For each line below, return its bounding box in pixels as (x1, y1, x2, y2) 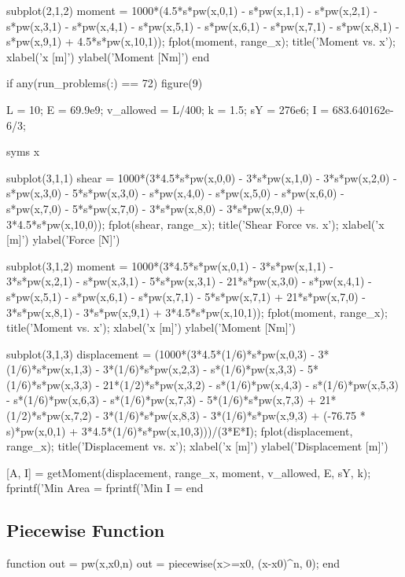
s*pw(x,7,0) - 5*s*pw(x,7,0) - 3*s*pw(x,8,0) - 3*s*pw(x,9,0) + (6, 200, 305, 216)
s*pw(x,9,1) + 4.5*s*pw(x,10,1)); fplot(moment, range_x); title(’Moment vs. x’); (6, 33, 396, 50)
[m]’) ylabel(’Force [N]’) (6, 231, 120, 248)
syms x (6, 143, 40, 160)
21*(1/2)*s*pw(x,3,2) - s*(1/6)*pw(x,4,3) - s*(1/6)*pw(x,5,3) (102, 376, 399, 392)
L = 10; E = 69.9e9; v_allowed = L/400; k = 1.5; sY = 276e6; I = (6, 101, 330, 117)
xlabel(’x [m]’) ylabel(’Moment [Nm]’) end (6, 48, 210, 64)
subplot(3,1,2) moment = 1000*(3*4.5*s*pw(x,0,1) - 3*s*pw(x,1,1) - (6, 257, 333, 274)
